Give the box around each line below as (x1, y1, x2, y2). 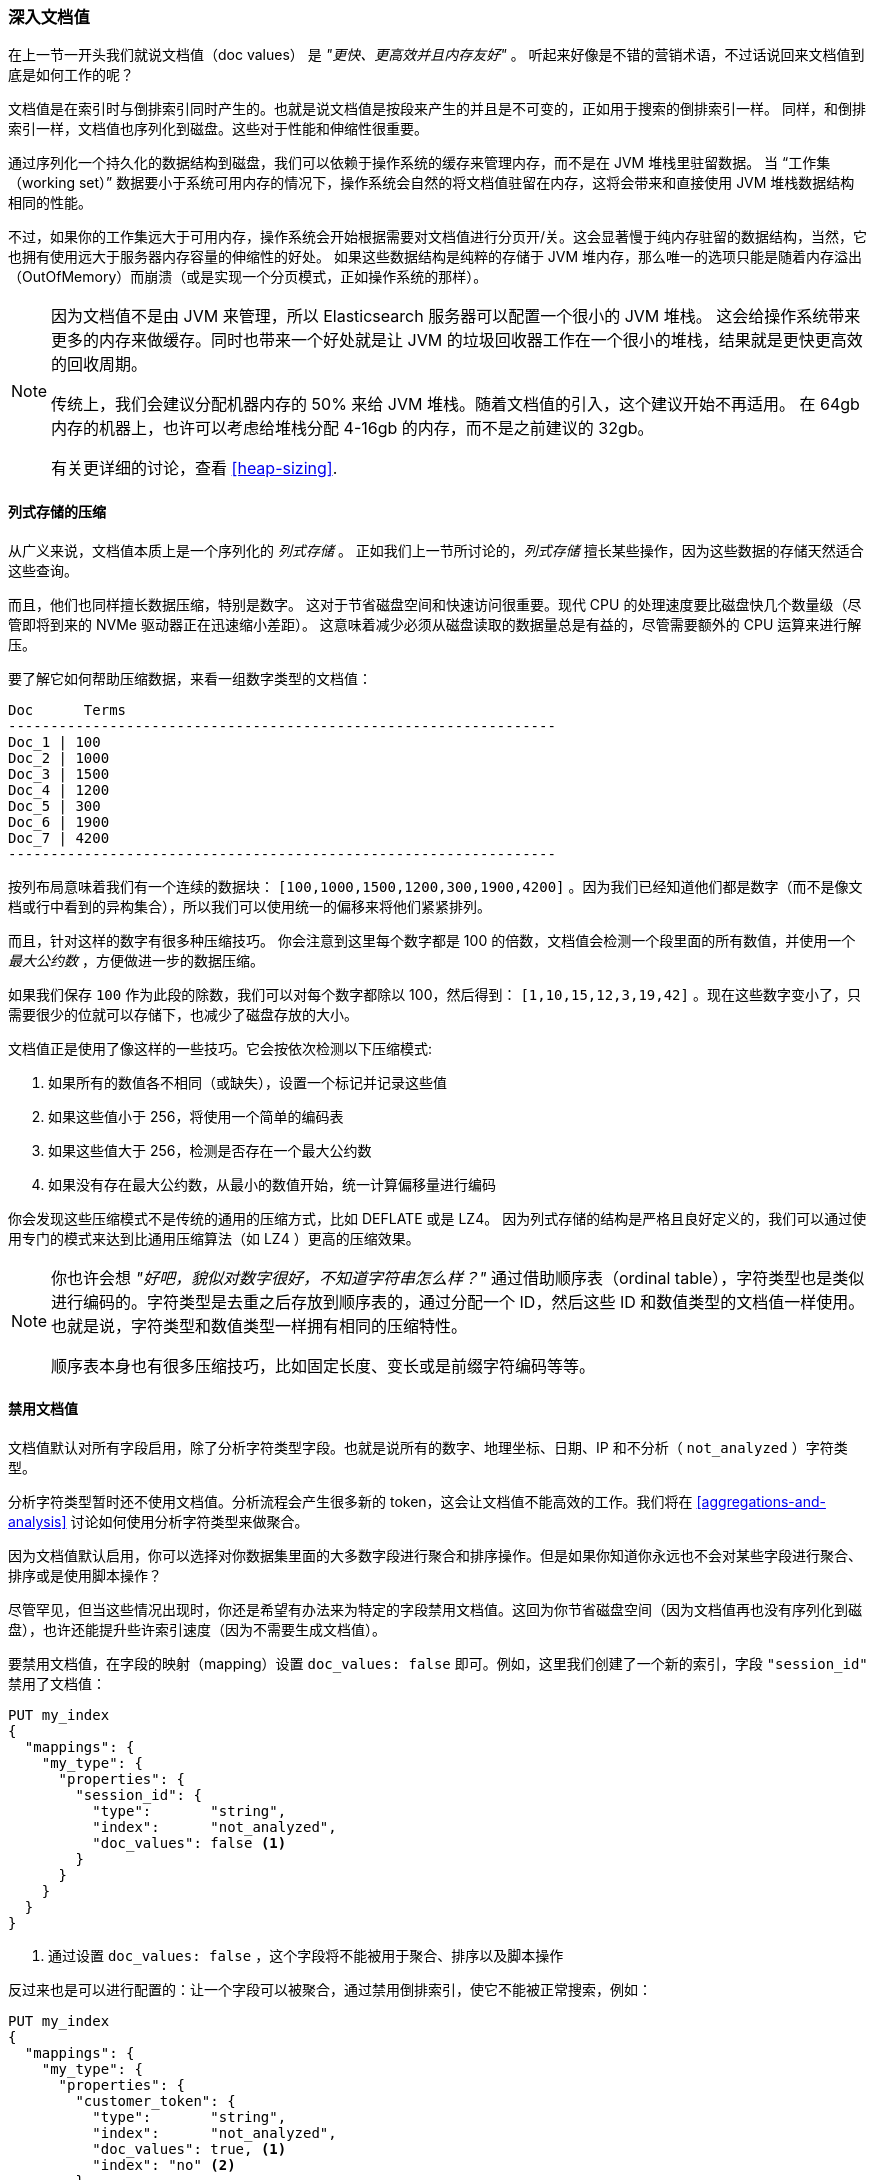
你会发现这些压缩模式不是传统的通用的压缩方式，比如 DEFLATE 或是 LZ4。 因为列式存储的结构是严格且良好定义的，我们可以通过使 (8, 1209, 867, 1227)
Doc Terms (8, 701, 127, 718)
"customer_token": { (75, 2092, 236, 2109)
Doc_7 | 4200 (8, 829, 110, 846)
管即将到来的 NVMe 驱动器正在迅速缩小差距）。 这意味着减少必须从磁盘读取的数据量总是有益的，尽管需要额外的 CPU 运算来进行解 (8, 615, 862, 633)
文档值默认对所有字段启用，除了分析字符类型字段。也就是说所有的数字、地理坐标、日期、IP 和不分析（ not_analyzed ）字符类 (8, 1438, 848, 1456)
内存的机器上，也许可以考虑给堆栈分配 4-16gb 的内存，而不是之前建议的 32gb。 (51, 418, 654, 439)
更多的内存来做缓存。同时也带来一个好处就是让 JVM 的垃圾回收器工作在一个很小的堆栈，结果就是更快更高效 (51, 330, 863, 351)
